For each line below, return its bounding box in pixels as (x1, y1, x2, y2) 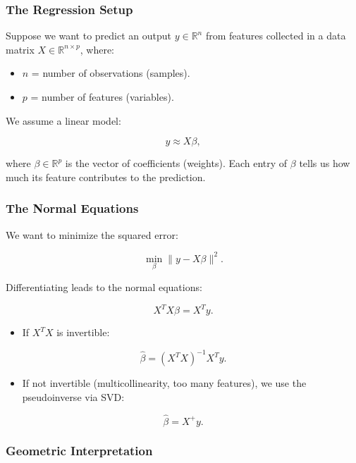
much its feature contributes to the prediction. (6, 169, 206, 184)
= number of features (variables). (30, 89, 174, 104)
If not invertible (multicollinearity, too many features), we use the (22, 376, 307, 390)
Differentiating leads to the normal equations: (6, 279, 202, 294)
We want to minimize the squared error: (6, 227, 178, 242)
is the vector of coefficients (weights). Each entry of (65, 156, 288, 171)
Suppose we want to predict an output (6, 28, 172, 43)
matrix (6, 42, 35, 56)
